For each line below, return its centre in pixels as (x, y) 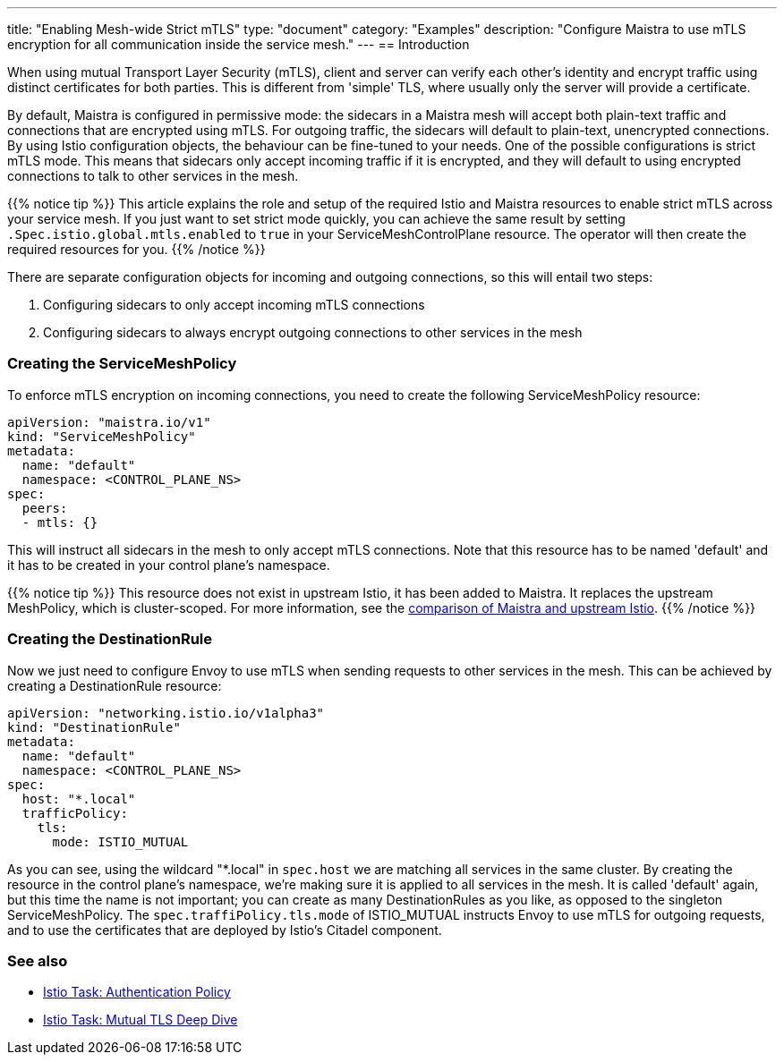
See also (38, 960)
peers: (45, 508)
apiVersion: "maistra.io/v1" (109, 422)
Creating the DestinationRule (110, 639)
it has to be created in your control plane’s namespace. (169, 565)
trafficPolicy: (75, 813)
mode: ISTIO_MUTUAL (120, 841)
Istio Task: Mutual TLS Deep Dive (141, 1020)
